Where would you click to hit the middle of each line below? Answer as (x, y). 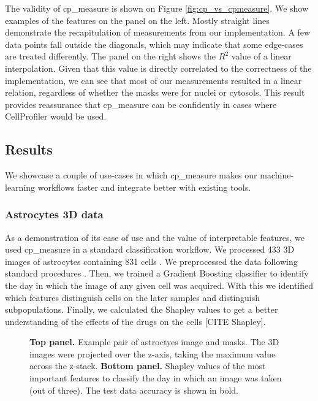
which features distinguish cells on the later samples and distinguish (133, 297)
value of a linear (261, 56)
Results (29, 149)
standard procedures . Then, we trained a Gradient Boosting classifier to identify (157, 273)
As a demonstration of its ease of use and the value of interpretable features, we (155, 237)
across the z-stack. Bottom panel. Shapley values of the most (148, 366)
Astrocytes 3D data (54, 214)
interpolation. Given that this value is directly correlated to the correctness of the (158, 68)
